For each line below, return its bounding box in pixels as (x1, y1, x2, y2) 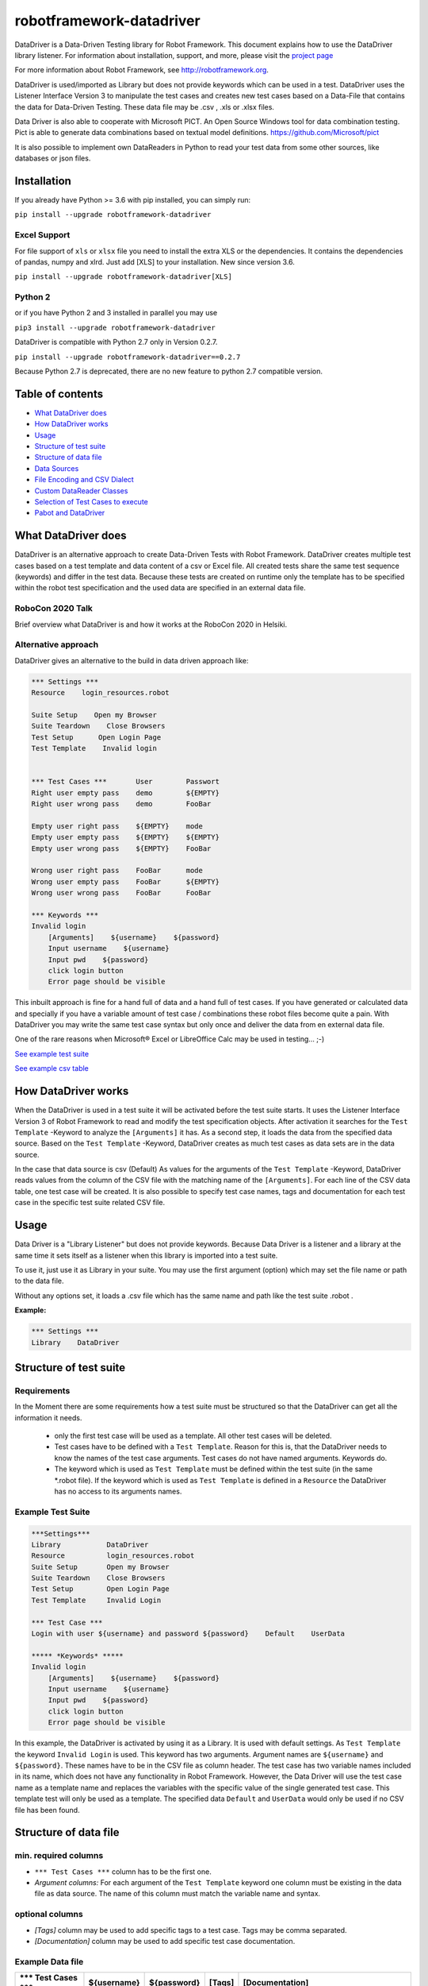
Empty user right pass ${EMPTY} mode (31, 821, 204, 830)
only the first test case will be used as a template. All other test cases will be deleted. (54, 1431, 332, 1441)
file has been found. (14, 1805, 80, 1814)
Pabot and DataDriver (34, 508, 105, 518)
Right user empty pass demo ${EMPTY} (31, 788, 220, 798)
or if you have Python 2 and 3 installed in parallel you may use (14, 308, 218, 318)
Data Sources (34, 463, 79, 473)
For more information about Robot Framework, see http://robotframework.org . (14, 65, 269, 75)
